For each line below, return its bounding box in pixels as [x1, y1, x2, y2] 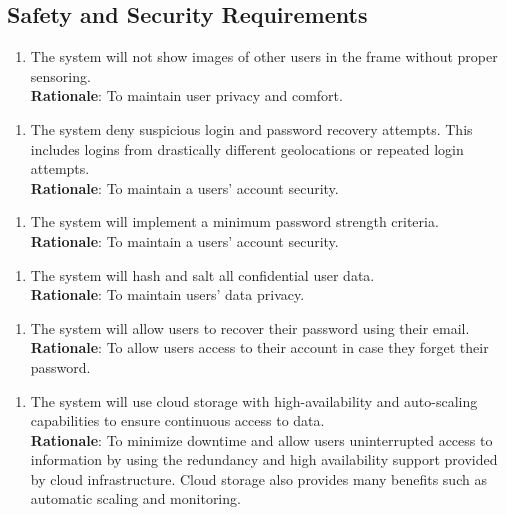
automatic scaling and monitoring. [30, 488, 241, 509]
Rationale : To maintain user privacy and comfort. [30, 85, 343, 106]
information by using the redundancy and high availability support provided [30, 449, 498, 470]
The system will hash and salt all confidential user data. [30, 264, 375, 285]
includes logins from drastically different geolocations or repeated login [30, 138, 464, 159]
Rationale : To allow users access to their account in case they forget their [30, 337, 489, 358]
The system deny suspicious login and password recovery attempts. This [30, 118, 473, 139]
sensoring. [30, 65, 91, 86]
